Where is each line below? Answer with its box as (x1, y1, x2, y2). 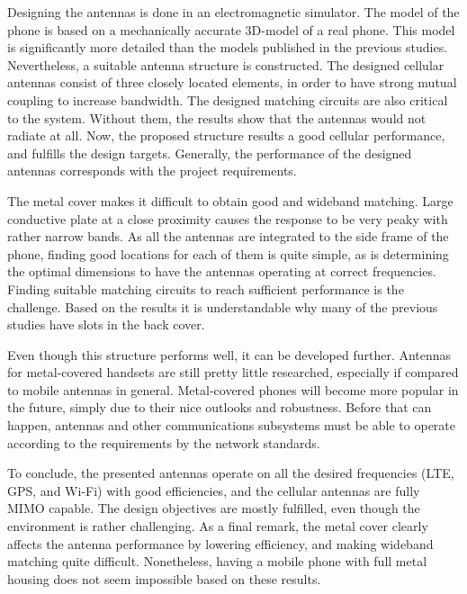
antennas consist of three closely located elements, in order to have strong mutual (7, 73, 457, 92)
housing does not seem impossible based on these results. (7, 569, 321, 588)
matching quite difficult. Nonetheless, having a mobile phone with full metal (7, 552, 427, 571)
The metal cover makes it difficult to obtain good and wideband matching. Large (7, 191, 454, 210)
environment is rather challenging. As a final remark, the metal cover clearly (7, 517, 428, 535)
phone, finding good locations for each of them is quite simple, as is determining (7, 244, 449, 263)
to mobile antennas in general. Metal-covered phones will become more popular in (7, 380, 459, 399)
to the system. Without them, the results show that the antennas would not (7, 108, 427, 127)
